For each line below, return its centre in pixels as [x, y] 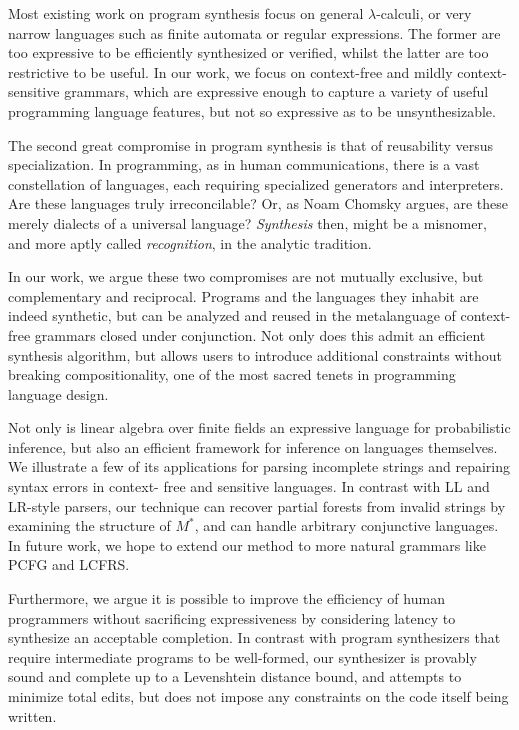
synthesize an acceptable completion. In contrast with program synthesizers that [254, 637]
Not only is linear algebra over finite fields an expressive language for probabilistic [259, 427]
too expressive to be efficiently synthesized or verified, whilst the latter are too [248, 52]
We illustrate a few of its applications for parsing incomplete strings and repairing [259, 466]
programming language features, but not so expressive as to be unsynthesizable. [252, 110]
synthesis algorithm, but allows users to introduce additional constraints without [255, 354]
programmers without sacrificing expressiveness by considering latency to [232, 617]
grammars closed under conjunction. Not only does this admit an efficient [260, 334]
